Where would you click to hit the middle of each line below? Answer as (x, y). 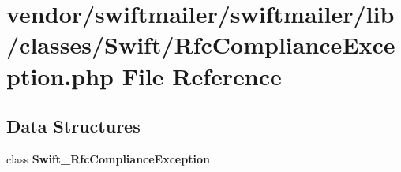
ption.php (60, 75)
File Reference (202, 75)
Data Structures (73, 126)
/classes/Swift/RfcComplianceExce (201, 45)
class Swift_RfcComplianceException (108, 158)
